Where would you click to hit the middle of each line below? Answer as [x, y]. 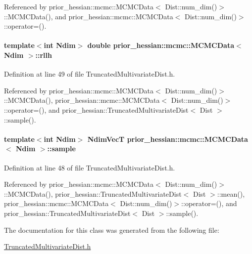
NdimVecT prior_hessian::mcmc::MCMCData [168, 139]
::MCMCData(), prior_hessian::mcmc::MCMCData [82, 100]
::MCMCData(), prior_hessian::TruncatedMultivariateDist [93, 193]
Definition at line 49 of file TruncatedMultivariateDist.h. [90, 74]
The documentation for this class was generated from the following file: [112, 230]
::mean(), [231, 193]
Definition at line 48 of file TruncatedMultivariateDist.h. [90, 167]
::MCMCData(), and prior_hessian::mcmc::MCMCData [89, 16]
